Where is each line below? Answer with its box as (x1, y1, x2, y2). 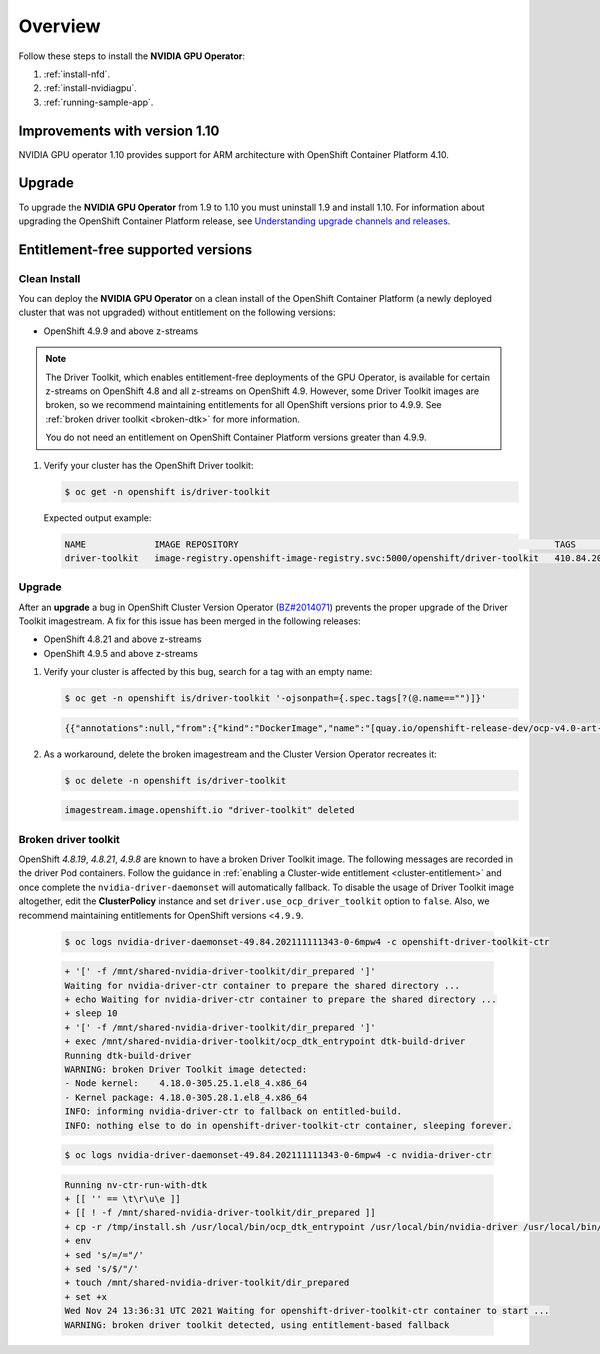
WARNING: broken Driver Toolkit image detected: (64, 1063, 308, 1075)
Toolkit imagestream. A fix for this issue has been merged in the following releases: (18, 615, 361, 627)
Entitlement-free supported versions (18, 241, 253, 258)
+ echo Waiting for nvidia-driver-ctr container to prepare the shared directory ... (64, 993, 497, 1005)
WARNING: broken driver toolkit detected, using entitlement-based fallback (64, 1319, 450, 1330)
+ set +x (64, 1291, 108, 1302)
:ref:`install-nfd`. (43, 68, 110, 80)
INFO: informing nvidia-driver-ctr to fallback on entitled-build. (64, 1106, 403, 1117)
